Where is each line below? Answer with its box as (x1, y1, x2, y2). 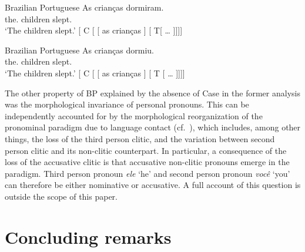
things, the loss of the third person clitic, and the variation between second (5, 132, 275, 145)
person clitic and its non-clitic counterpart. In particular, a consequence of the (5, 144, 287, 156)
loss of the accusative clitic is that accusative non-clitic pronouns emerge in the (5, 156, 290, 168)
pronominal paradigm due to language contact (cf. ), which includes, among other (5, 121, 301, 133)
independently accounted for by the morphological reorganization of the (5, 109, 263, 122)
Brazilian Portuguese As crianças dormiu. (5, 43, 154, 56)
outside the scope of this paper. (5, 190, 118, 202)
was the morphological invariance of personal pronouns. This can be (5, 98, 249, 110)
